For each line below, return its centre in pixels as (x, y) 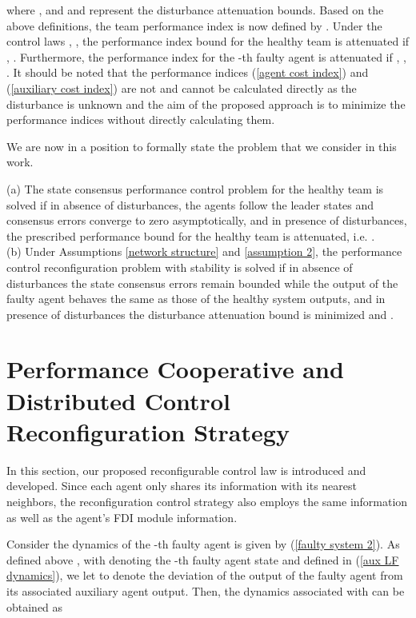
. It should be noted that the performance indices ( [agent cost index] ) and (188, 72)
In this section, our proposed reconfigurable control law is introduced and (186, 470)
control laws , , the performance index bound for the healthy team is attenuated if (208, 41)
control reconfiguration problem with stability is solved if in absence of (180, 267)
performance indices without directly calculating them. (141, 120)
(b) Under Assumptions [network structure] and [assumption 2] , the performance (204, 251)
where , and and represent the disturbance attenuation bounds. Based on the (195, 10)
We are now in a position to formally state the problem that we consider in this (202, 146)
